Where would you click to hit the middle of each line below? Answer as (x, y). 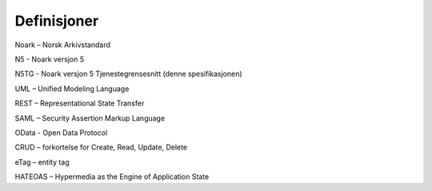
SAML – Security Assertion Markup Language (90, 118)
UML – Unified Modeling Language (72, 89)
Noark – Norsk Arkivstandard (63, 45)
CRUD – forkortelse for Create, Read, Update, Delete (101, 147)
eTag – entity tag (42, 162)
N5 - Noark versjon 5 (49, 59)
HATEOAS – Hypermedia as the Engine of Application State (112, 177)
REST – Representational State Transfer (80, 103)
